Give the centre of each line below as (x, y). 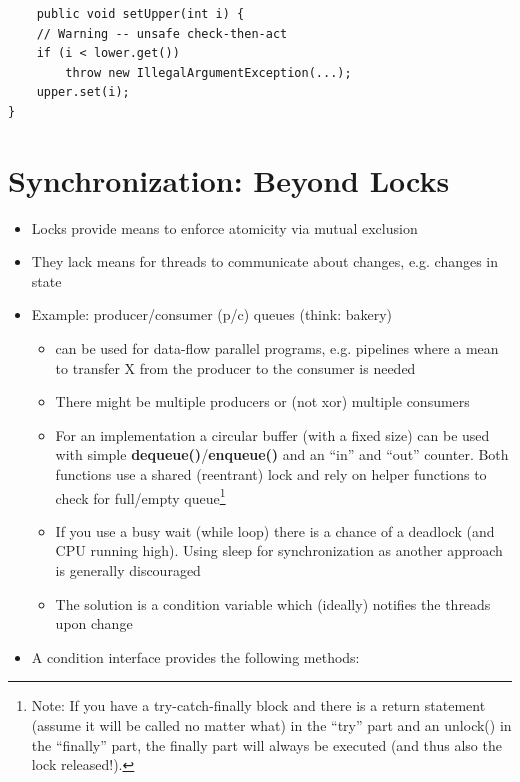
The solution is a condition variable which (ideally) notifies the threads (273, 603)
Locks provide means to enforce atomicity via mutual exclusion (224, 227)
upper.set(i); (83, 92)
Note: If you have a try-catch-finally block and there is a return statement (258, 705)
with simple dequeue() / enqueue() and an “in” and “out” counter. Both (282, 454)
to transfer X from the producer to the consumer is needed (235, 367)
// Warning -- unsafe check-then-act (162, 33)
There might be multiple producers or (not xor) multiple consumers (262, 401)
